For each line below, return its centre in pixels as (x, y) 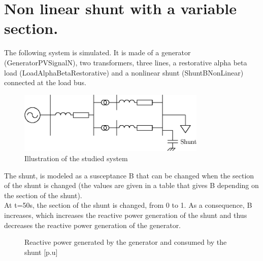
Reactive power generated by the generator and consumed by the (126, 242)
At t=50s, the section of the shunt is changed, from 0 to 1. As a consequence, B (128, 205)
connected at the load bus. (45, 82)
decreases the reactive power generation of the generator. (93, 225)
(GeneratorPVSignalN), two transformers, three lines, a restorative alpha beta (126, 62)
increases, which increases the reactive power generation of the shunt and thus (126, 215)
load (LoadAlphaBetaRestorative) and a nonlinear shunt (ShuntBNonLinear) (124, 72)
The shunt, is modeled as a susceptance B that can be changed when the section (129, 175)
